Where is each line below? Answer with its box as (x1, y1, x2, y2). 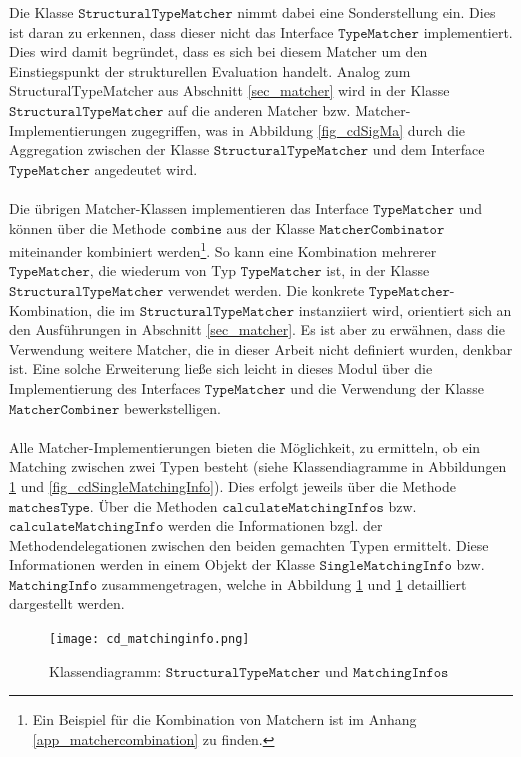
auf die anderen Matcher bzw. (168, 99, 351, 120)
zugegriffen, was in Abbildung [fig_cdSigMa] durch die (131, 119, 466, 140)
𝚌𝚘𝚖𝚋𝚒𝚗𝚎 (170, 222, 222, 237)
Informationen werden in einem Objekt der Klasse (9, 554, 315, 575)
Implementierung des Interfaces (9, 377, 201, 398)
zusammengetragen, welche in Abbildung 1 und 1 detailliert (101, 573, 467, 594)
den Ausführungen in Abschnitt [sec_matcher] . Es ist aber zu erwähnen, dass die (9, 319, 505, 340)
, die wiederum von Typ (89, 260, 237, 281)
